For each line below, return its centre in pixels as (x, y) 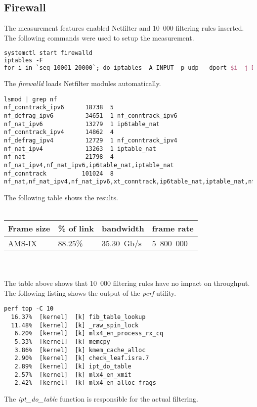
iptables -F (23, 61)
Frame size (29, 228)
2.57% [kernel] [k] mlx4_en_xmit (73, 375)
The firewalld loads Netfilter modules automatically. (83, 83)
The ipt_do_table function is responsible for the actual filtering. (101, 398)
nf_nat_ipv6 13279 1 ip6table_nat (82, 124)
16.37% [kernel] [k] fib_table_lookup (78, 317)
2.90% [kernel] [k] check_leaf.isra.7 (82, 358)
